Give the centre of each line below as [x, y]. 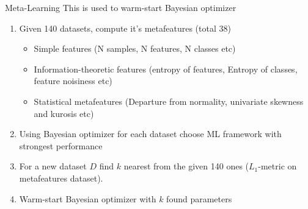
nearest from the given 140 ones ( [186, 166]
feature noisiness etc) [73, 81]
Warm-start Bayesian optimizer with [88, 198]
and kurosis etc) [64, 113]
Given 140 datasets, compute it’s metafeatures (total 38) [125, 28]
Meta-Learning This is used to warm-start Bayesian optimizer [121, 7]
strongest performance [61, 145]
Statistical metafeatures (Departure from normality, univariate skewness [169, 101]
